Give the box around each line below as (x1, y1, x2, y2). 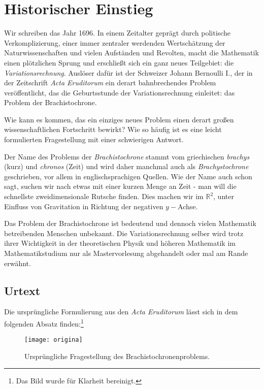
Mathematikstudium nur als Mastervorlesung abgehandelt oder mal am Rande (4, 248, 248, 258)
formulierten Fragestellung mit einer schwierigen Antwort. (4, 134, 184, 145)
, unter (213, 191, 234, 202)
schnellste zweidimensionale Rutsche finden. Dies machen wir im (4, 191, 204, 202)
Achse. (178, 201, 198, 211)
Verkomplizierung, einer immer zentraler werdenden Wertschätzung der (4, 37, 225, 48)
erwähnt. (4, 257, 31, 268)
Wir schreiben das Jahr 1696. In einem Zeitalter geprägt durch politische (4, 27, 230, 38)
